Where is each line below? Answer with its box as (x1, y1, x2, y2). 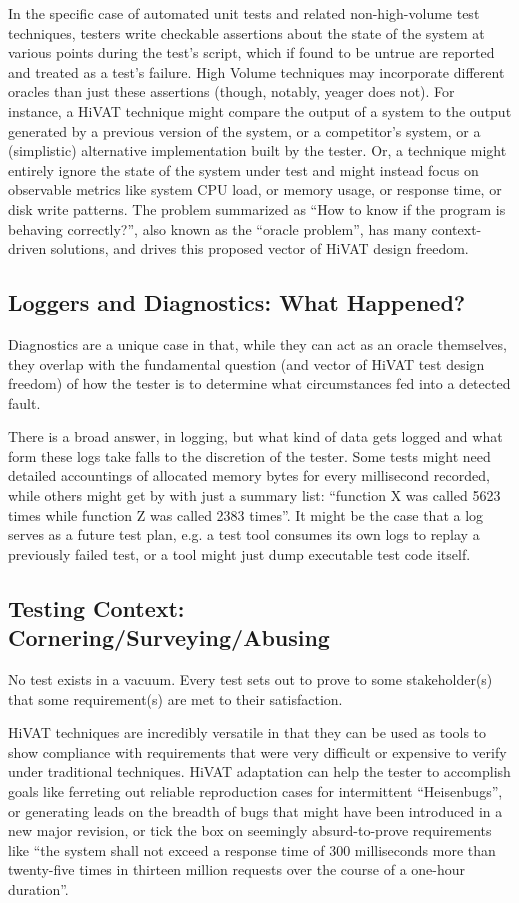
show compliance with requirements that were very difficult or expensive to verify (8, 741, 507, 762)
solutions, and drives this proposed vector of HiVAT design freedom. (50, 238, 469, 259)
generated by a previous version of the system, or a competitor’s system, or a (8, 120, 481, 141)
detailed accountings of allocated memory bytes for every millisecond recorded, (8, 465, 490, 486)
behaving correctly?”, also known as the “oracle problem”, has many (8, 218, 427, 239)
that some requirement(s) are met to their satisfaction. (8, 688, 343, 709)
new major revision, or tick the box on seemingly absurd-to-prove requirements (8, 820, 492, 841)
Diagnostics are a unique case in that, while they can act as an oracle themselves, (8, 333, 507, 354)
